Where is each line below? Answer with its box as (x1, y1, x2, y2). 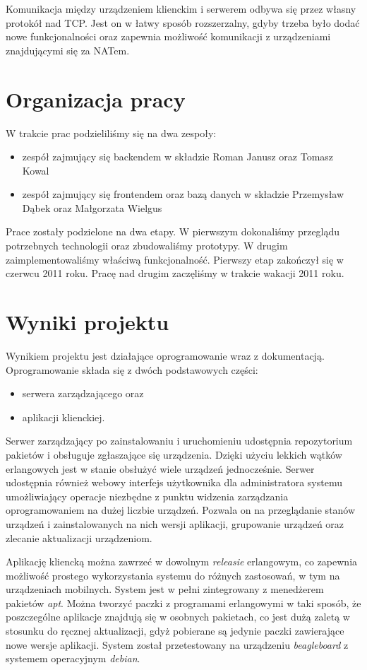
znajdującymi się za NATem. (6, 42, 130, 57)
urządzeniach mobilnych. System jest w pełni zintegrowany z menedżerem (6, 582, 324, 596)
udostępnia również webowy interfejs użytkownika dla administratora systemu (6, 475, 342, 490)
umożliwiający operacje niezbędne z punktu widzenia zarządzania (6, 488, 289, 503)
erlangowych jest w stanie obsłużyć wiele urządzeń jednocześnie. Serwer (6, 461, 315, 476)
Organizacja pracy (6, 84, 186, 113)
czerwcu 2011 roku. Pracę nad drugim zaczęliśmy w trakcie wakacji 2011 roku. (6, 266, 344, 281)
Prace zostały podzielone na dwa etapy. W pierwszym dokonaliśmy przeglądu (6, 224, 340, 239)
